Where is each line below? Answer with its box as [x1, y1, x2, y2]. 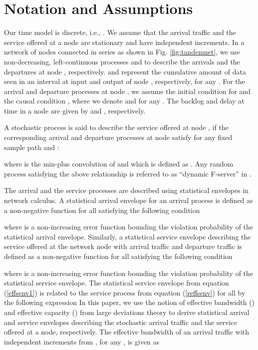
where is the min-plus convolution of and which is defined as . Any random [4, 158, 234, 169]
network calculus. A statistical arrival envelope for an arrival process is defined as [4, 195, 253, 205]
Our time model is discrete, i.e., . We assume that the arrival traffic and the [4, 27, 236, 37]
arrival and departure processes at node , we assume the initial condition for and [4, 85, 251, 96]
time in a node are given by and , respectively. [4, 105, 146, 115]
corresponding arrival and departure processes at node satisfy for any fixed [4, 132, 233, 142]
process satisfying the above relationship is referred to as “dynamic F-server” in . [4, 168, 252, 178]
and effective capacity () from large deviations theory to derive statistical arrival [4, 306, 250, 317]
